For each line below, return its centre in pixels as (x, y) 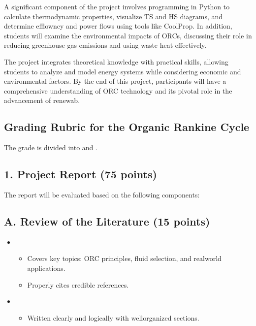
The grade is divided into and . (51, 147)
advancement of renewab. (42, 100)
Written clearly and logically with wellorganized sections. (113, 317)
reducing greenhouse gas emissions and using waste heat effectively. (105, 45)
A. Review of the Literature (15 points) (107, 221)
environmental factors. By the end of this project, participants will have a (115, 81)
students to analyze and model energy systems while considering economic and (123, 71)
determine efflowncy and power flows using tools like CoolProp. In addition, (118, 26)
